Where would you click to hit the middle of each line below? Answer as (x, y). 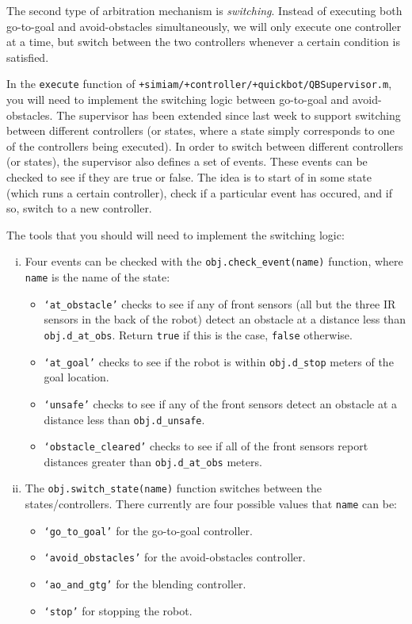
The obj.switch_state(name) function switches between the (174, 488)
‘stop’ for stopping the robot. (118, 610)
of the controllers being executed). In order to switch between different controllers (205, 145)
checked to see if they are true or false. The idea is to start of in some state (189, 177)
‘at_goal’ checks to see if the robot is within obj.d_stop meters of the (219, 361)
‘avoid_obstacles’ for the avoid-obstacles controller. (175, 557)
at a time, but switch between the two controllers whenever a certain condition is (203, 42)
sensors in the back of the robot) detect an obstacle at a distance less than (225, 319)
